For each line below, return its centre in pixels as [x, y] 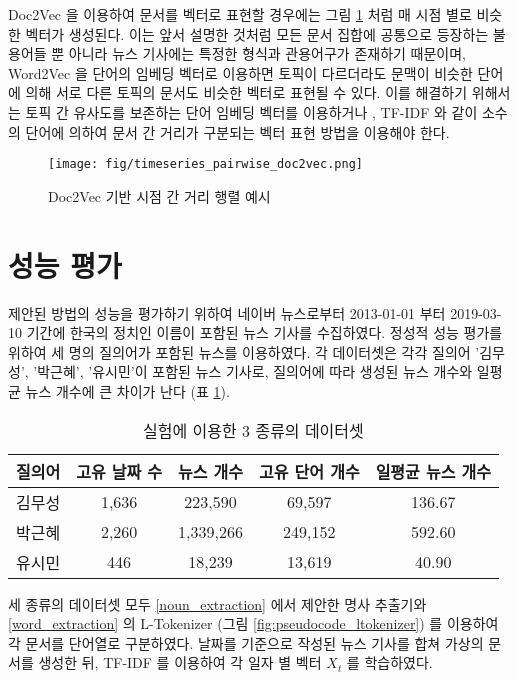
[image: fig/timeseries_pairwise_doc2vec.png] [205, 164]
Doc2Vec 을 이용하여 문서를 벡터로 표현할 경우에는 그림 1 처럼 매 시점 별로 [240, 14]
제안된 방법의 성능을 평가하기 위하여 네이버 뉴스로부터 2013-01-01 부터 [227, 312]
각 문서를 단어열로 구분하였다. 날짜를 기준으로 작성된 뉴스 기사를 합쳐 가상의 [246, 642]
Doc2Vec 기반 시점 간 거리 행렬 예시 [159, 195]
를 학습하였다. [389, 662]
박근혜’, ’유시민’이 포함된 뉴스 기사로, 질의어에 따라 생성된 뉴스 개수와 [255, 371]
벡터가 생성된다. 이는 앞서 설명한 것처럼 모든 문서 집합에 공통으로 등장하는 [257, 33]
